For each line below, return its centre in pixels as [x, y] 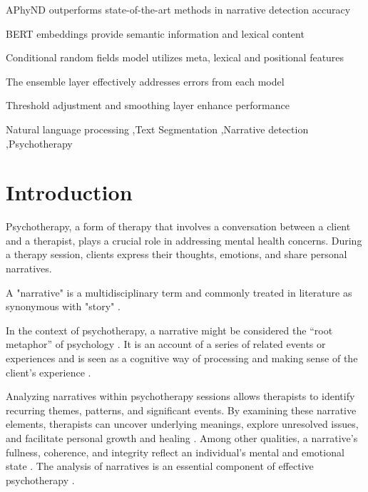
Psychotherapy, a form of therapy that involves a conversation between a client [178, 226]
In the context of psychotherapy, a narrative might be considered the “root [169, 330]
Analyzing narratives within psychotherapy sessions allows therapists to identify [180, 396]
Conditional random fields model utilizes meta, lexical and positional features [175, 57]
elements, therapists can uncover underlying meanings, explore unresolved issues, [182, 424]
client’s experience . [48, 372]
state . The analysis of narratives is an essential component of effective [160, 466]
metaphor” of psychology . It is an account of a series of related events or [166, 344]
